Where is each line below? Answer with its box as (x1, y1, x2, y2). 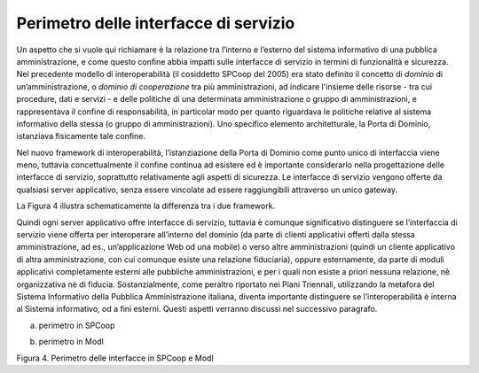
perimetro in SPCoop (38, 320, 115, 330)
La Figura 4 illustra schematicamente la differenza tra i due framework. (16, 200, 275, 212)
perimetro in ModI (38, 337, 104, 347)
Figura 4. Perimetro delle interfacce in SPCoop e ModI (16, 353, 215, 363)
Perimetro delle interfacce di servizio (16, 13, 295, 33)
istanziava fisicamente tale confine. (16, 131, 146, 142)
